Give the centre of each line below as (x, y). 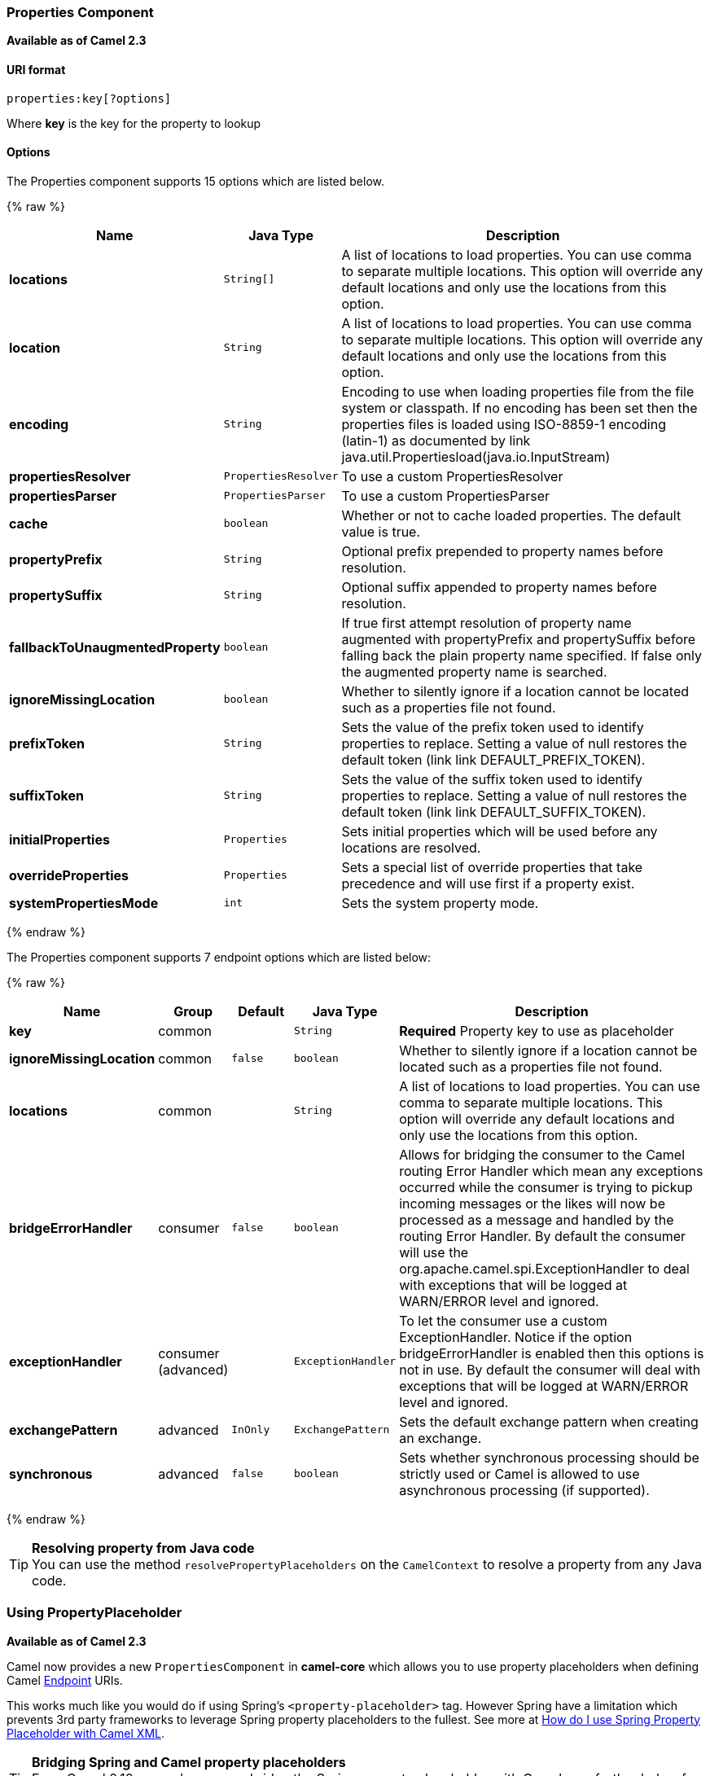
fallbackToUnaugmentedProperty (115, 647)
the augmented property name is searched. (474, 671)
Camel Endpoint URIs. (65, 1680)
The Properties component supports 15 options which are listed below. (196, 181)
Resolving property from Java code (143, 1548)
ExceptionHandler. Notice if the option (516, 1337)
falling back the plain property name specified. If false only (522, 655)
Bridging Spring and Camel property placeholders (189, 1762)
